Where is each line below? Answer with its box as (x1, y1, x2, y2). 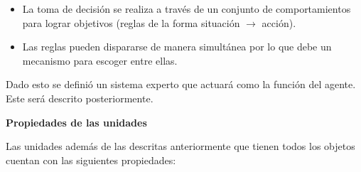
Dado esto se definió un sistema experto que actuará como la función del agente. (6, 77, 356, 92)
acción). (262, 15, 296, 30)
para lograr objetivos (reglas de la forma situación (22, 15, 240, 30)
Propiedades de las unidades (6, 114, 147, 129)
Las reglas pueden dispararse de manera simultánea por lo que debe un (22, 39, 332, 54)
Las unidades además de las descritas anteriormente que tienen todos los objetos (6, 139, 355, 154)
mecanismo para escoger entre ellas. (22, 53, 178, 68)
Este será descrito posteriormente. (6, 90, 153, 105)
